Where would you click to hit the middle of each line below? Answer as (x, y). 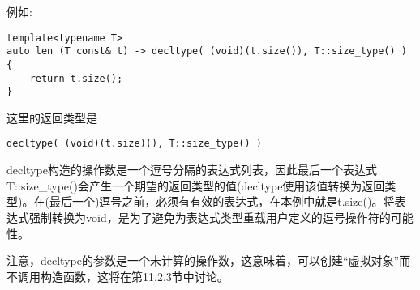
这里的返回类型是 (52, 117)
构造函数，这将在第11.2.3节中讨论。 (134, 276)
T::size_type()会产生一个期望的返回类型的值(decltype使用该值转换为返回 (196, 185)
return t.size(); (76, 78)
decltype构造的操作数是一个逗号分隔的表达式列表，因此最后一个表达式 (192, 170)
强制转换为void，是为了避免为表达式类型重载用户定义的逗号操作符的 (210, 217)
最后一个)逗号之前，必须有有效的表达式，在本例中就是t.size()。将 (222, 201)
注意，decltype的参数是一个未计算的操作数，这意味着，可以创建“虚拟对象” (203, 260)
